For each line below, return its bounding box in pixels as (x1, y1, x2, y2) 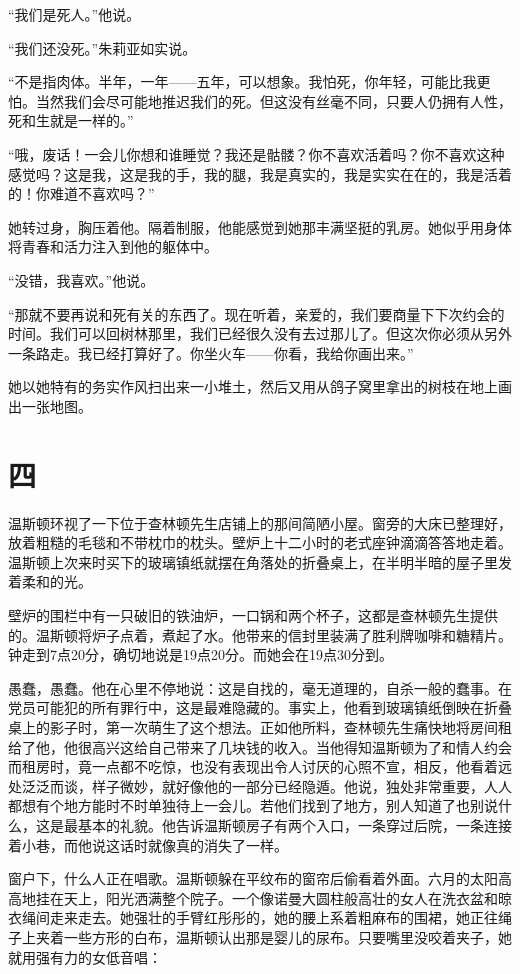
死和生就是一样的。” (8, 110, 134, 131)
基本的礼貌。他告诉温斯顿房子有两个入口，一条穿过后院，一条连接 (77, 814, 512, 835)
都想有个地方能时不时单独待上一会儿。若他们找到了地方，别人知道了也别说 (8, 795, 498, 816)
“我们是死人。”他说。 (8, 4, 141, 24)
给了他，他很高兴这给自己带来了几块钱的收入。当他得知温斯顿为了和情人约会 (8, 736, 512, 757)
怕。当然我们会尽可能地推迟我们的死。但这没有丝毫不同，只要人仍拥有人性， (8, 90, 512, 111)
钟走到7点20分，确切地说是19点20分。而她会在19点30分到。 (8, 644, 393, 665)
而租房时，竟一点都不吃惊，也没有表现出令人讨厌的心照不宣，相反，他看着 (8, 756, 498, 777)
